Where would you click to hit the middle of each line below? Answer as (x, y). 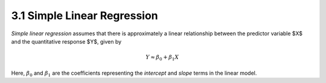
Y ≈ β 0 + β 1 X (162, 58)
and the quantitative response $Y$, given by (66, 41)
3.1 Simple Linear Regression (85, 16)
